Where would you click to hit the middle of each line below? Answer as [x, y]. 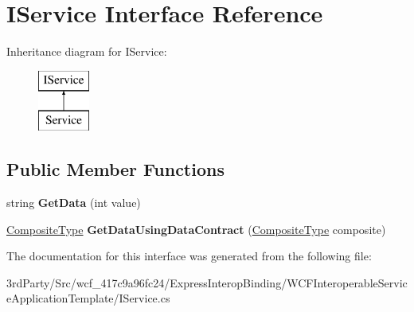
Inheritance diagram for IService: [87, 51]
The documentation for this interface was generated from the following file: [189, 256]
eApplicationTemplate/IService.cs [88, 298]
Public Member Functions [115, 169]
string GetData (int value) [74, 203]
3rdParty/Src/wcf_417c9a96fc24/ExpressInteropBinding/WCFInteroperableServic [207, 282]
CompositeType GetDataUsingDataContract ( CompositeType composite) [196, 229]
